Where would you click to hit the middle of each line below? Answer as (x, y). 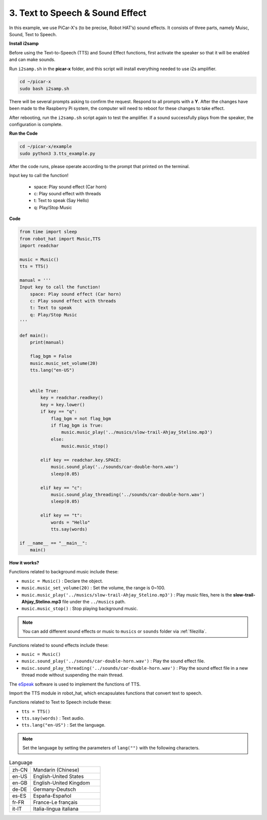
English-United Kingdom (61, 783)
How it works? (24, 563)
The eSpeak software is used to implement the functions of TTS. (75, 684)
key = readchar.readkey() (72, 398)
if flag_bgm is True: (77, 426)
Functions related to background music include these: (64, 572)
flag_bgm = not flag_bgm (81, 418)
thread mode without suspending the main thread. (72, 675)
